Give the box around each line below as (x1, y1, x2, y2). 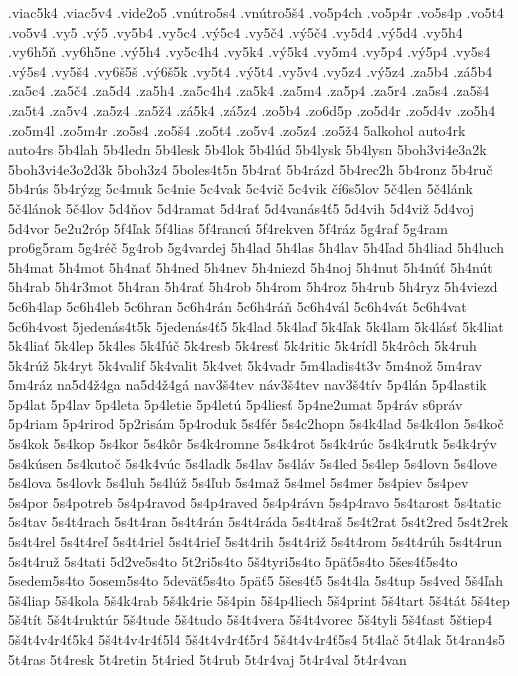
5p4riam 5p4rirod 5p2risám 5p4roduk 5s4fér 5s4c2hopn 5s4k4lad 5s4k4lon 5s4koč (8, 413, 504, 434)
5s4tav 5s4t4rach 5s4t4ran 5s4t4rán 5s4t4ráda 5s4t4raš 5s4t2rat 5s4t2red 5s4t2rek (8, 511, 509, 532)
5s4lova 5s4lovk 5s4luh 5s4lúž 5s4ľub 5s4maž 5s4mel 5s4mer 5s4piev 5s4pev (8, 472, 469, 493)
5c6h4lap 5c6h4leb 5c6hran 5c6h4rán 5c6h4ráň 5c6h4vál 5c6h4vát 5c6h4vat (8, 295, 467, 316)
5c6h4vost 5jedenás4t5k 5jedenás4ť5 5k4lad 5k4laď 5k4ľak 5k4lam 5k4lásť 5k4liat (8, 315, 504, 336)
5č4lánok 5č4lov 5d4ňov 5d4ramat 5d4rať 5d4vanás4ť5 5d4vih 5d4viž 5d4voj (8, 197, 475, 218)
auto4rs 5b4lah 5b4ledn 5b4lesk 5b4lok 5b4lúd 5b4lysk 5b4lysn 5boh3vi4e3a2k (8, 139, 487, 160)
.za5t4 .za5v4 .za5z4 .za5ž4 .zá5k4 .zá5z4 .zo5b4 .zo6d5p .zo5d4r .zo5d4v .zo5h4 (8, 99, 496, 120)
